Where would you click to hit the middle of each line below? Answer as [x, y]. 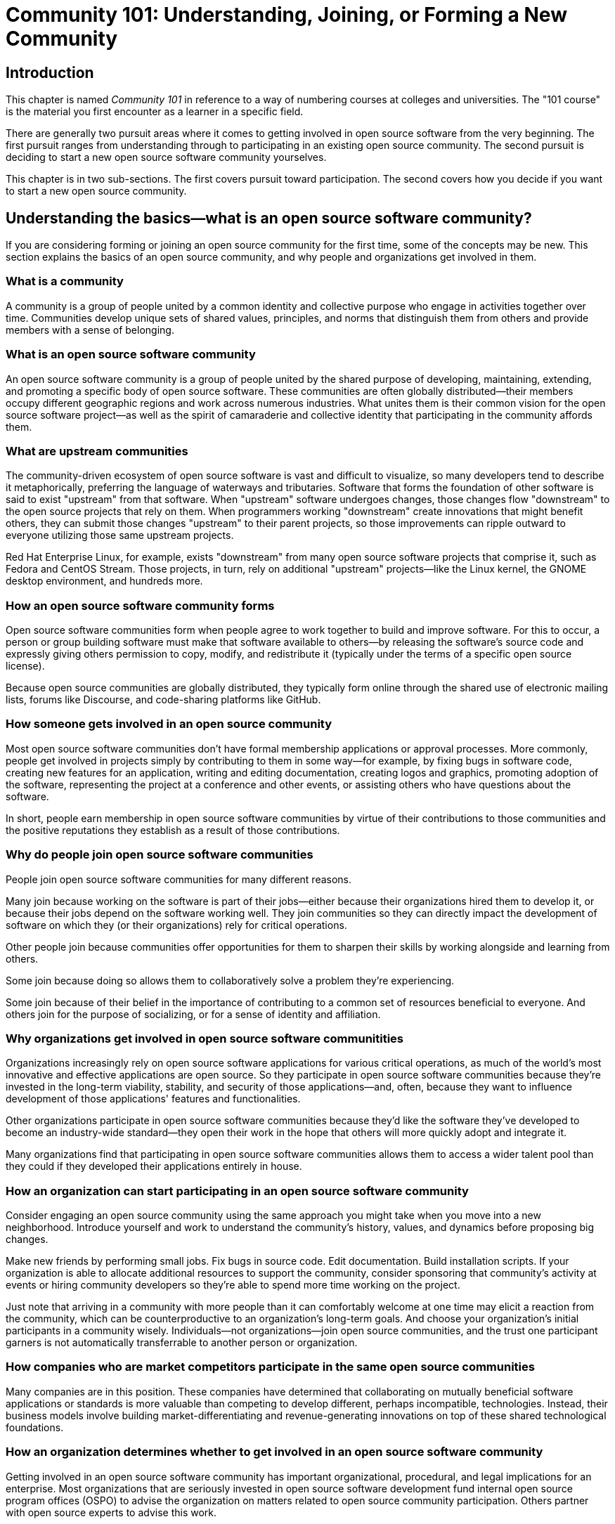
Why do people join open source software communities [160, 855]
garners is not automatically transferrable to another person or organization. [182, 1343]
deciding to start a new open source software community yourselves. [166, 157]
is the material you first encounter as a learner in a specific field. [155, 112]
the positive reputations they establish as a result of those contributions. [173, 830]
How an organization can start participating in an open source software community [237, 1191]
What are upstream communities [97, 451]
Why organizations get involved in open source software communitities [205, 1038]
